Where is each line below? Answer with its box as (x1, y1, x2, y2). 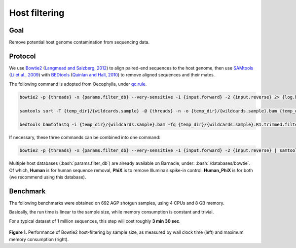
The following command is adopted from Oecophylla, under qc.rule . (9, 81, 147, 87)
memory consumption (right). (9, 236, 69, 242)
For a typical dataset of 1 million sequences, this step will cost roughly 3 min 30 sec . (9, 218, 181, 224)
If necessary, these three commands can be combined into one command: (9, 135, 160, 141)
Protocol (9, 52, 36, 60)
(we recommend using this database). (9, 174, 86, 180)
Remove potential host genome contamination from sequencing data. (9, 39, 150, 45)
